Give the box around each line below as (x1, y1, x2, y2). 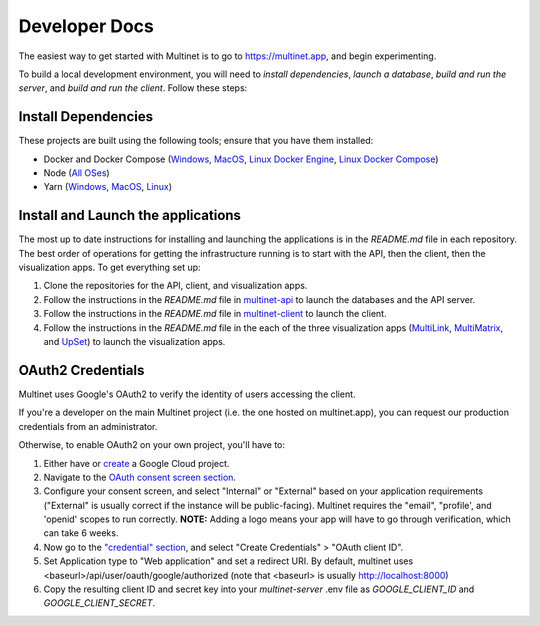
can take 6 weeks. (43, 527, 119, 539)
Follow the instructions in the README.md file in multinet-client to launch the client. (43, 308, 387, 320)
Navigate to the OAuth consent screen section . (43, 471, 237, 483)
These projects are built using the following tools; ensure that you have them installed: (18, 135, 374, 147)
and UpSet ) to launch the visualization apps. (43, 336, 226, 348)
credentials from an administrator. (18, 420, 158, 432)
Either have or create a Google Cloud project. (43, 457, 230, 469)
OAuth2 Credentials (18, 361, 145, 379)
